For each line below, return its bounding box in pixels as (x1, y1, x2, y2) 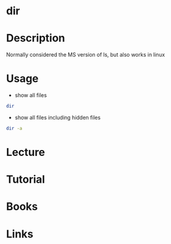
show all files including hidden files (14, 114, 101, 121)
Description (6, 32, 65, 45)
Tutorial (6, 173, 46, 186)
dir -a (6, 125, 23, 132)
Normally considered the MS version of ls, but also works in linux (6, 51, 165, 58)
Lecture (6, 146, 46, 159)
